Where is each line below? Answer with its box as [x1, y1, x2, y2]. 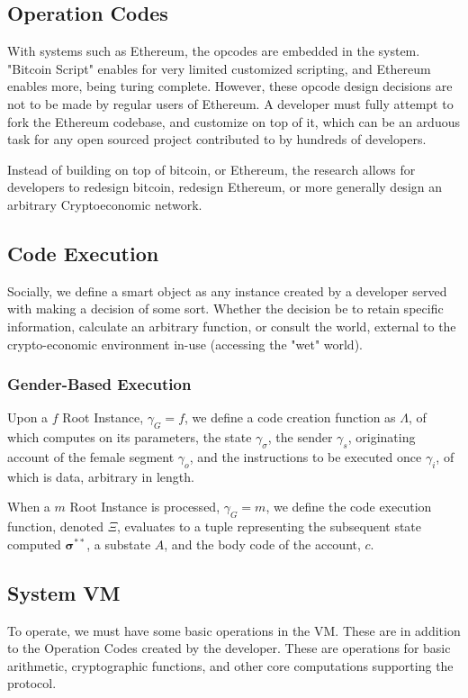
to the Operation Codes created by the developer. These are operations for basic [7, 639, 451, 657]
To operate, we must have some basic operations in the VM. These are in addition [7, 621, 461, 639]
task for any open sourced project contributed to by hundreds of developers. [7, 130, 427, 149]
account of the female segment [7, 447, 175, 466]
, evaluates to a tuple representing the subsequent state [117, 517, 422, 536]
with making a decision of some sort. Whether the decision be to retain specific [7, 299, 444, 318]
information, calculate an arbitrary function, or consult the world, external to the [7, 316, 456, 335]
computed [7, 534, 61, 553]
